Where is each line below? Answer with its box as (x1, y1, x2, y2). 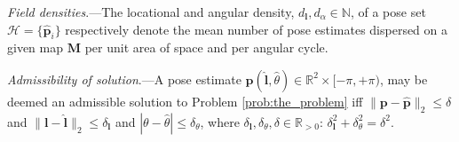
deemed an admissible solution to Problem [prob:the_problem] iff (7, 91, 363, 110)
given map (7, 38, 63, 57)
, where (200, 112, 240, 130)
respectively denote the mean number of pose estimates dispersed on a (65, 20, 448, 38)
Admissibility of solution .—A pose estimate (7, 69, 241, 88)
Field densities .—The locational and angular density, (7, 3, 295, 20)
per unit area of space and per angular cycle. (84, 38, 328, 57)
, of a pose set (350, 3, 426, 20)
